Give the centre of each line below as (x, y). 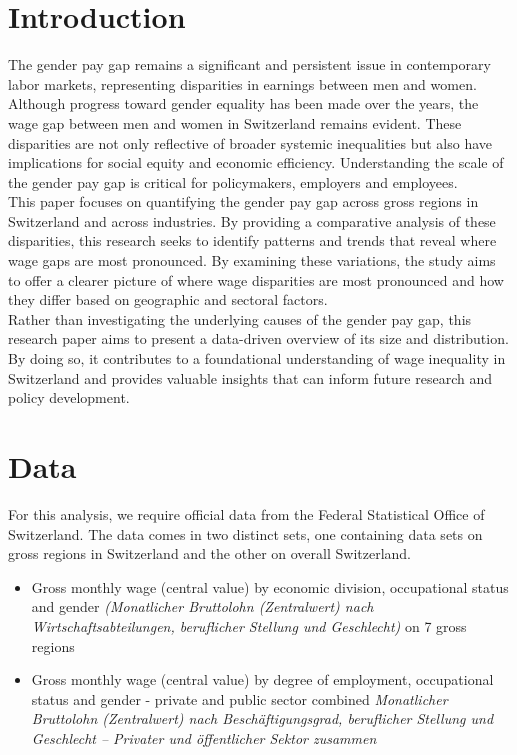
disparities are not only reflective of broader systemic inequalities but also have (250, 142)
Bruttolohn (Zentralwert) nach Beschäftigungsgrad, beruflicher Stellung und (262, 718)
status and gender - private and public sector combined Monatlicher (239, 698)
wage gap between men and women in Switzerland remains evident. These (235, 122)
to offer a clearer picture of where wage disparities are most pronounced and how (256, 279)
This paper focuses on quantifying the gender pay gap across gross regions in (243, 201)
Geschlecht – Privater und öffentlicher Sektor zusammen (204, 737)
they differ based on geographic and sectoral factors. (168, 299)
